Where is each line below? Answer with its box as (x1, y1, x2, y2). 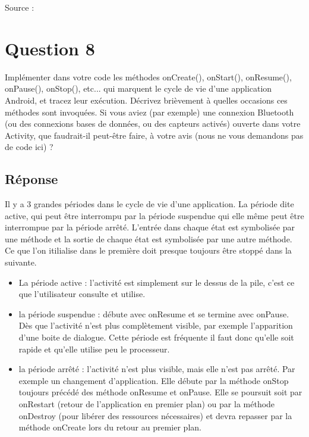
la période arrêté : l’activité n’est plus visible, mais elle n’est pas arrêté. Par (18, 363, 295, 375)
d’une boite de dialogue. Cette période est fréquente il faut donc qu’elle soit (18, 331, 294, 344)
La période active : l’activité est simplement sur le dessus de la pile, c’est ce (18, 276, 295, 288)
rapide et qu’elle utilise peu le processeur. (18, 342, 170, 355)
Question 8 (5, 36, 95, 60)
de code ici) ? (5, 141, 53, 153)
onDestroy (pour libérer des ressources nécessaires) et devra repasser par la (18, 409, 292, 422)
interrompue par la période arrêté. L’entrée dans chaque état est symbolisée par (5, 221, 295, 233)
